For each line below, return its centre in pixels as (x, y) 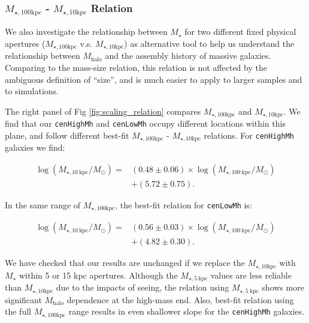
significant (23, 299)
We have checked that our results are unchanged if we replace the (125, 263)
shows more (283, 287)
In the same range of (43, 204)
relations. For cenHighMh (249, 135)
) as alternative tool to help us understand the (209, 43)
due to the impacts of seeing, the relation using (143, 287)
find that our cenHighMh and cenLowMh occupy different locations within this (145, 123)
